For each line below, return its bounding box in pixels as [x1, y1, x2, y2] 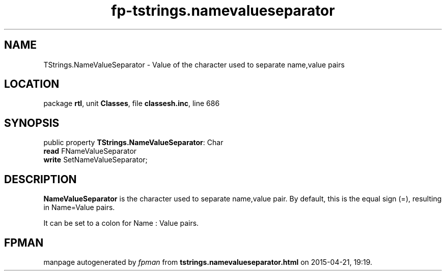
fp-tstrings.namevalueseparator [111, 2, 335, 19]
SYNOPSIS [4, 116, 60, 129]
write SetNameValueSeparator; [43, 155, 148, 164]
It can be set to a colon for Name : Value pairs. [43, 219, 199, 228]
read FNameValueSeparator [43, 147, 137, 156]
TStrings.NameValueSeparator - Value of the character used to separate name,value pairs [43, 60, 345, 69]
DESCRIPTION [4, 173, 77, 186]
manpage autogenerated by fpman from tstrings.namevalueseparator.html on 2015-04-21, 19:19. [43, 257, 373, 266]
